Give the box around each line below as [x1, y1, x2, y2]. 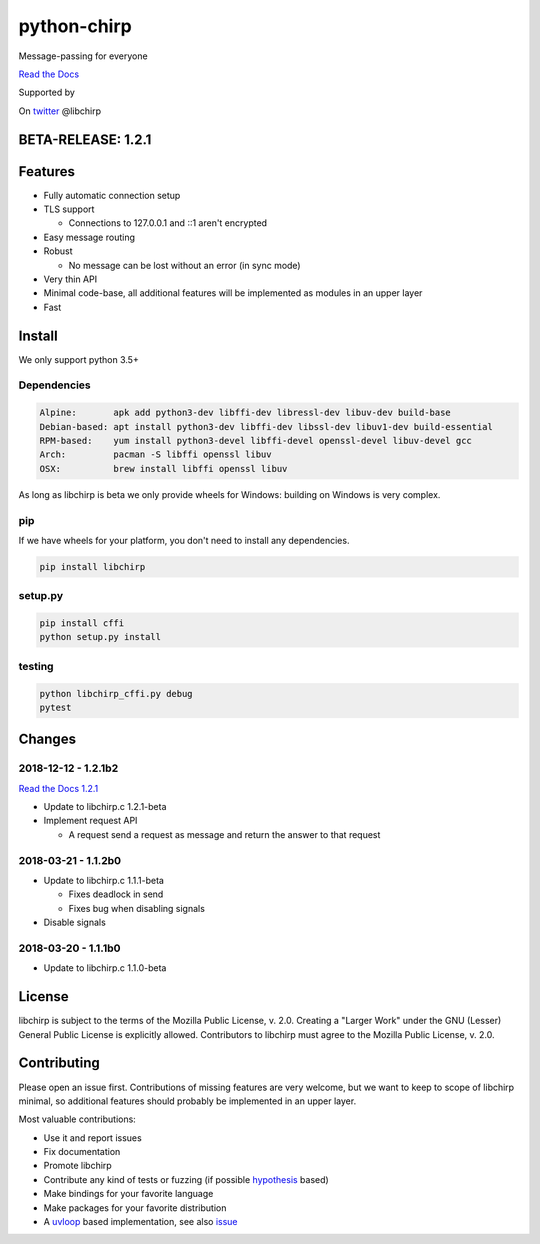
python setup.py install [39, 631, 162, 643]
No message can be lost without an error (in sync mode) [68, 259, 301, 271]
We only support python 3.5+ [18, 353, 139, 365]
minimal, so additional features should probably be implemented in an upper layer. [18, 1095, 357, 1107]
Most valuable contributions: [18, 1113, 137, 1125]
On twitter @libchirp [18, 105, 102, 117]
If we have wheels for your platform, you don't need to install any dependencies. [18, 534, 350, 546]
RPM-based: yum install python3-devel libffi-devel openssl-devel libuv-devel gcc [39, 435, 472, 446]
